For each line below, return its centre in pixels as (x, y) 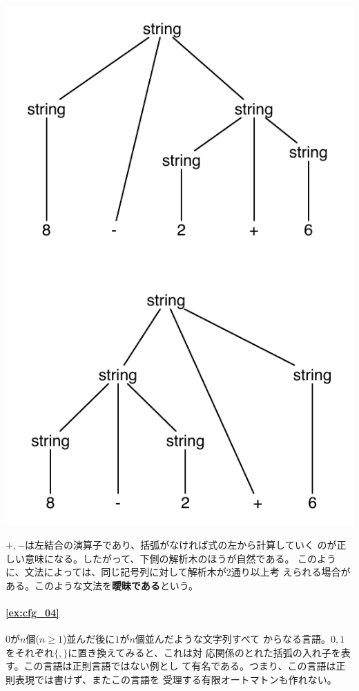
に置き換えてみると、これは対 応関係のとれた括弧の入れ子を (204, 652)
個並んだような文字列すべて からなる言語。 (233, 639)
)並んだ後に (89, 639)
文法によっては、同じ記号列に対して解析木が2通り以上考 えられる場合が (187, 572)
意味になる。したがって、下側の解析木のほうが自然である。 (159, 558)
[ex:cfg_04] (32, 612)
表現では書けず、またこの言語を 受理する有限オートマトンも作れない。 (176, 679)
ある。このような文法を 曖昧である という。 (102, 585)
